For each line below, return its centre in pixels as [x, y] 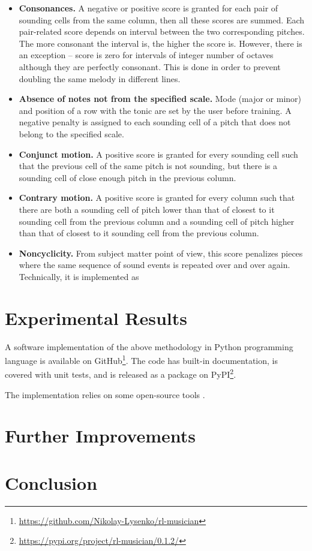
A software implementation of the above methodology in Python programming [149, 346]
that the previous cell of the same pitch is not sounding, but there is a [148, 166]
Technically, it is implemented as [79, 276]
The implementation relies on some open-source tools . [105, 394]
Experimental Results [96, 317]
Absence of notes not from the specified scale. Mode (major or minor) [160, 99]
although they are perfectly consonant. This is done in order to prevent [150, 66]
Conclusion [51, 482]
